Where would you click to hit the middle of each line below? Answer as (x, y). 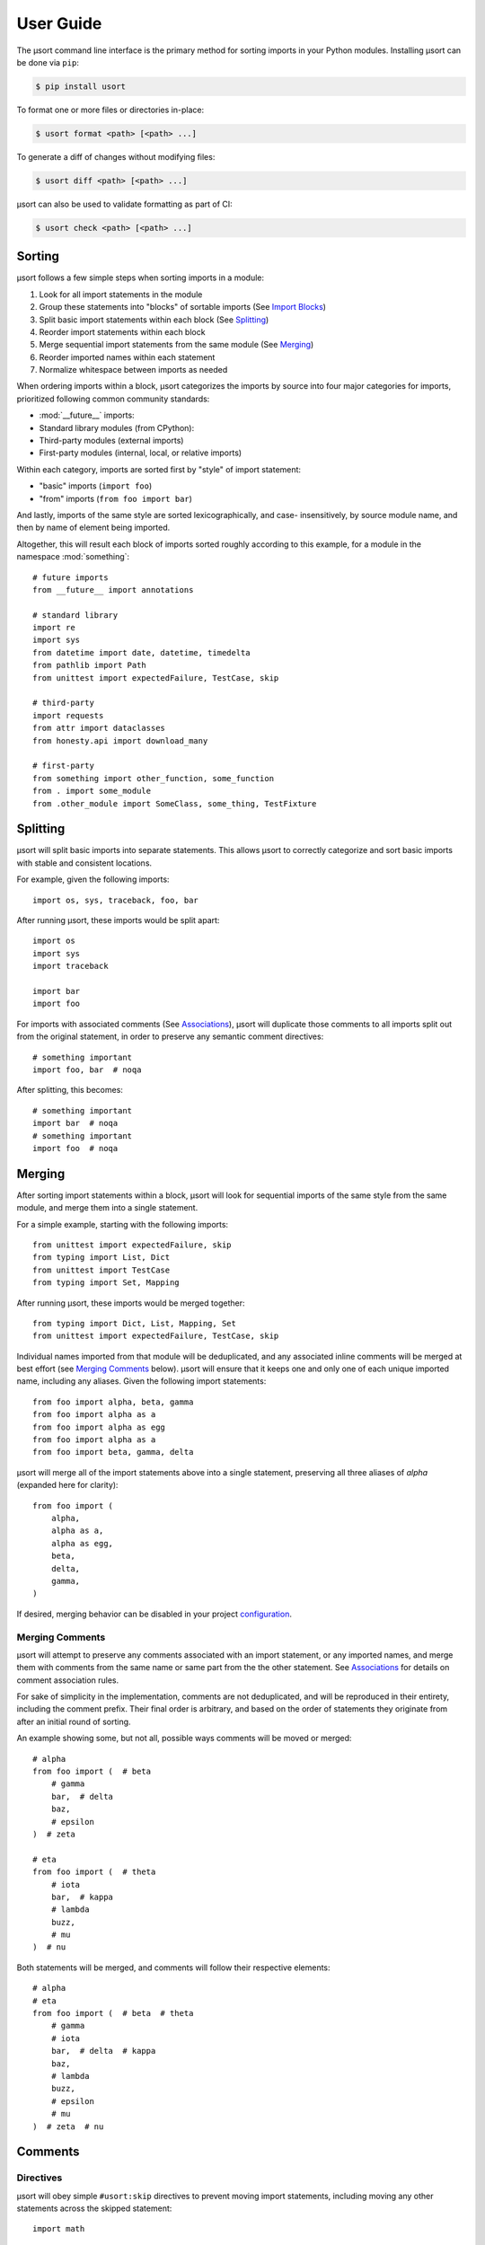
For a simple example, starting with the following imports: (123, 1224)
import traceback (71, 966)
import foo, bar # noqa (87, 1070)
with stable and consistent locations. (84, 863)
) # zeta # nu (68, 2126)
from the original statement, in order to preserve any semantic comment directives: (170, 1036)
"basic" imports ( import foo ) (96, 486)
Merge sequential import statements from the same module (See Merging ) (176, 345)
